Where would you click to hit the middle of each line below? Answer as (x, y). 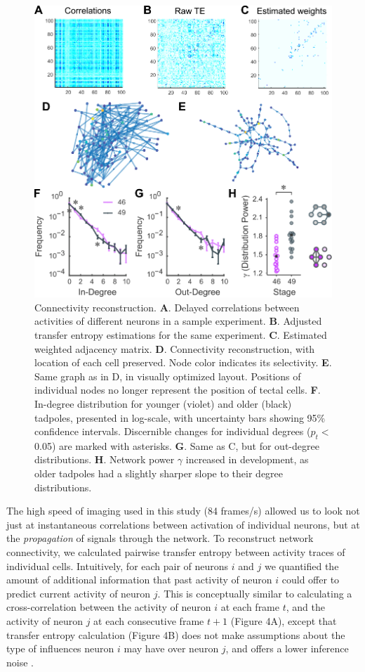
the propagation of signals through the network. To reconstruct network (160, 538)
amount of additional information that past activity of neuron (139, 580)
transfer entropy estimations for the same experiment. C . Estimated (181, 334)
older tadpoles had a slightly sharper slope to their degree (159, 473)
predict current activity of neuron (79, 593)
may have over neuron (171, 648)
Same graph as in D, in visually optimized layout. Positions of (168, 376)
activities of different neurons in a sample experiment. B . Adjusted (178, 321)
